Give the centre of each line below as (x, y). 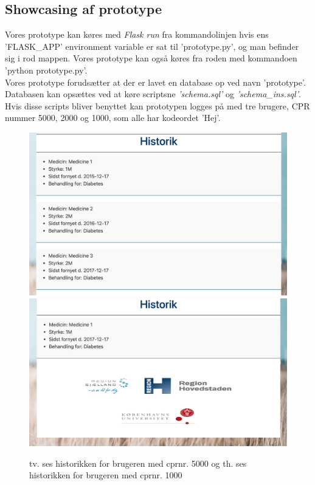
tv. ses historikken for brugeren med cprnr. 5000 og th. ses (138, 463)
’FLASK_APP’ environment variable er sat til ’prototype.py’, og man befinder (152, 46)
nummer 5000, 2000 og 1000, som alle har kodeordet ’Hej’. (113, 118)
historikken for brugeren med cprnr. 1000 (106, 475)
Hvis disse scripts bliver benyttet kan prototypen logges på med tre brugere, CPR (157, 105)
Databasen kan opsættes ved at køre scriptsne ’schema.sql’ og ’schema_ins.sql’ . (153, 94)
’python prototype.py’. (46, 70)
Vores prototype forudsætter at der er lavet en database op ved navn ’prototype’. (155, 82)
